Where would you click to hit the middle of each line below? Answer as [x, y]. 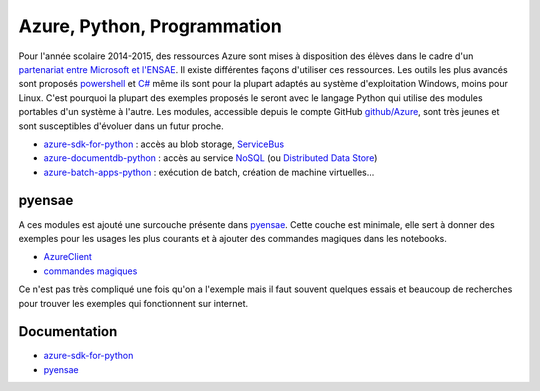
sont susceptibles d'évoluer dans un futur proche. [121, 126]
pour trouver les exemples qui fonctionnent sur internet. [133, 303]
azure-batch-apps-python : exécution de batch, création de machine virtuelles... [209, 172]
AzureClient [67, 257]
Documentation [68, 331]
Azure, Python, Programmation [150, 26]
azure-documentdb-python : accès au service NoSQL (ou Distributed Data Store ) [210, 158]
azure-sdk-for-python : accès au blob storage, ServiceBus [164, 144]
